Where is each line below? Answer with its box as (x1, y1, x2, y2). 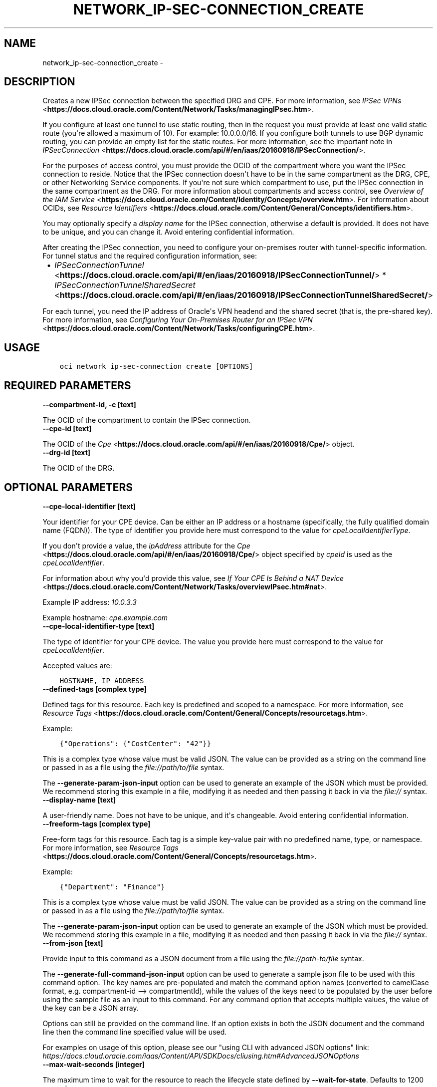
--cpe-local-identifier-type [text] (42, 621, 155, 630)
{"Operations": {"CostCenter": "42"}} (59, 739, 212, 748)
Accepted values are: (42, 661, 112, 670)
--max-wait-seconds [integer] (42, 1060, 145, 1069)
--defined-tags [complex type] (42, 684, 147, 693)
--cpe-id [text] (42, 424, 92, 433)
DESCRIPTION (4, 75, 75, 88)
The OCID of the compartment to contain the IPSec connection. (42, 416, 251, 425)
